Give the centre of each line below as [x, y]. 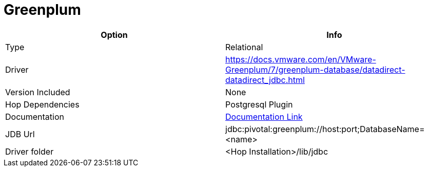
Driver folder [30, 151]
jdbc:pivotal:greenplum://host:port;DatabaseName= [325, 129]
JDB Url [20, 134]
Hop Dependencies [42, 104]
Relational [244, 47]
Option [114, 35]
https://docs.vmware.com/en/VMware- [301, 59]
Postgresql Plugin [259, 104]
